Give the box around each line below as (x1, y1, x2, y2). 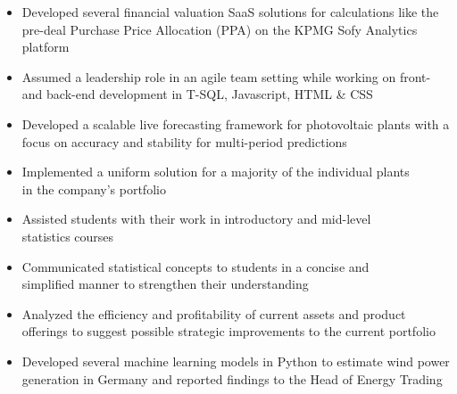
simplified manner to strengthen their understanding (21, 275, 309, 293)
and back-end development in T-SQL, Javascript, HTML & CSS (21, 85, 373, 103)
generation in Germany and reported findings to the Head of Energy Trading (21, 369, 443, 388)
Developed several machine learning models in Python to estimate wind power (21, 351, 450, 370)
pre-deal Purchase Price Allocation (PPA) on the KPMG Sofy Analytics (21, 20, 418, 38)
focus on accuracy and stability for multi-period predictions (21, 132, 347, 151)
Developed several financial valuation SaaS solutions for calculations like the (21, 3, 439, 21)
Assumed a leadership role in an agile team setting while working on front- (21, 67, 431, 86)
